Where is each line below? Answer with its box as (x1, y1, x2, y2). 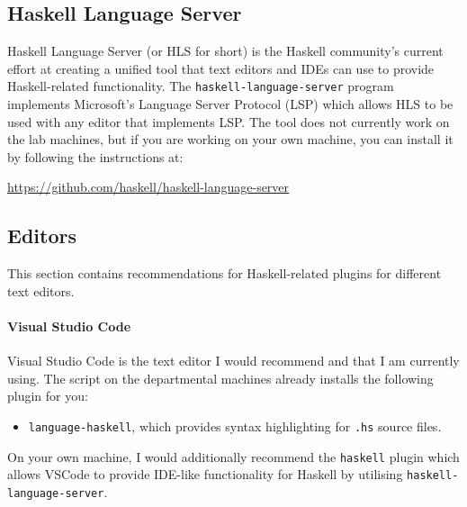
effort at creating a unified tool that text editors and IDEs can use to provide (7, 59, 435, 77)
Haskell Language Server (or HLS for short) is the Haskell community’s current (7, 41, 444, 60)
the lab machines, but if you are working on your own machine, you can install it (7, 130, 454, 149)
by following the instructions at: (7, 147, 184, 166)
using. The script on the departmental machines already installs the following (7, 368, 434, 387)
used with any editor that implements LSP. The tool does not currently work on (7, 112, 450, 131)
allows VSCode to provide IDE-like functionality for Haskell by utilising (7, 465, 403, 484)
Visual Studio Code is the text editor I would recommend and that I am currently (7, 351, 460, 370)
